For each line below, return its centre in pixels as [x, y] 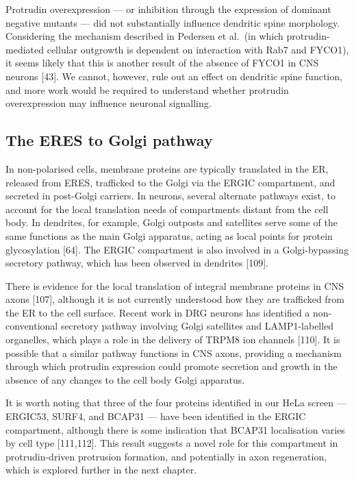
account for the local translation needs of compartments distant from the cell [167, 209]
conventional [32, 326]
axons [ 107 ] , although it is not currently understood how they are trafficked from [175, 299]
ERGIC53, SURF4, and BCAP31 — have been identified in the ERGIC [156, 416]
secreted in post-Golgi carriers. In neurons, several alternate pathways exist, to [170, 196]
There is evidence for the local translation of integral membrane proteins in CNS [175, 285]
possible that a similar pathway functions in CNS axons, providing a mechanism [174, 353]
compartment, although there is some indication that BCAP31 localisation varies [175, 429]
